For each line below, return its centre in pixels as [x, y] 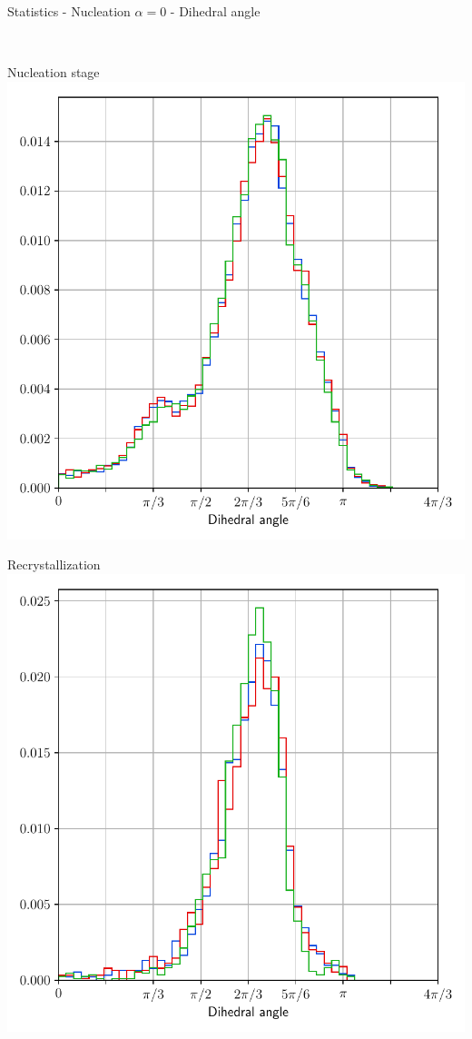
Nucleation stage [54, 72]
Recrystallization [54, 564]
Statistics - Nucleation [69, 11]
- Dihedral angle [215, 11]
